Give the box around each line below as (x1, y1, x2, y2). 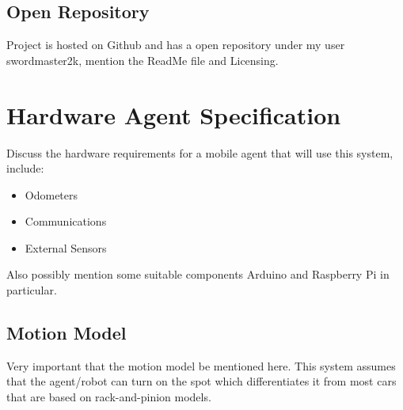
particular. (6, 282, 57, 298)
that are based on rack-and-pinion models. (6, 389, 211, 405)
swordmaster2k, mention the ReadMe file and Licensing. (6, 51, 279, 68)
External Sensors (25, 239, 107, 256)
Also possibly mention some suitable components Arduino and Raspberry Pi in (6, 266, 390, 283)
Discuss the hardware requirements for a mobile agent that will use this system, (6, 144, 393, 161)
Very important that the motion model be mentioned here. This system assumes (6, 357, 396, 374)
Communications (25, 213, 107, 230)
